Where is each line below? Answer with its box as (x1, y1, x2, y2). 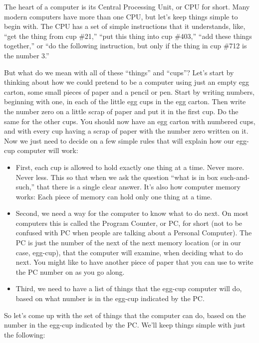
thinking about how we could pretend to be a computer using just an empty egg (4, 77, 250, 87)
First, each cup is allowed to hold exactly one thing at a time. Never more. (15, 162, 245, 172)
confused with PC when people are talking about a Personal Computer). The (15, 227, 252, 238)
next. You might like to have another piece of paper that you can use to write (15, 257, 254, 267)
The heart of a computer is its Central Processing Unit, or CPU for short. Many (4, 1, 250, 11)
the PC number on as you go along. (15, 266, 125, 277)
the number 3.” (4, 50, 49, 60)
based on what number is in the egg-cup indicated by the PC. (15, 293, 205, 304)
